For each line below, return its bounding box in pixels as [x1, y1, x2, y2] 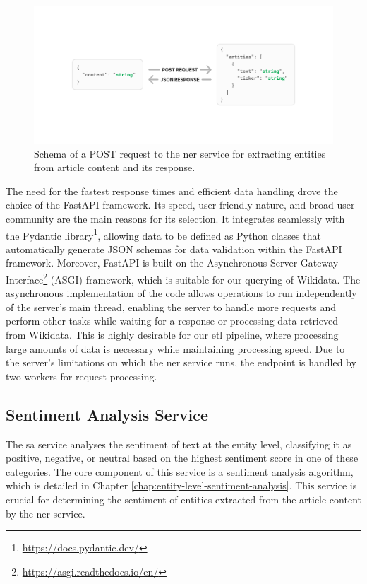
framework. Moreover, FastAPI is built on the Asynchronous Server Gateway [6, 255, 339, 270]
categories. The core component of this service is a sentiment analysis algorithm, [6, 464, 354, 479]
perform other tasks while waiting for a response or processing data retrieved [6, 313, 338, 328]
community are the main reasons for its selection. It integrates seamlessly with [6, 211, 345, 226]
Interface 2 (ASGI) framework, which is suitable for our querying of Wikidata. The [6, 270, 361, 286]
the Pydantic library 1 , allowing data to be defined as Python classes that [6, 226, 321, 243]
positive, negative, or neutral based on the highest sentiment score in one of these [6, 450, 359, 465]
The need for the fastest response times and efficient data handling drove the [6, 183, 338, 198]
